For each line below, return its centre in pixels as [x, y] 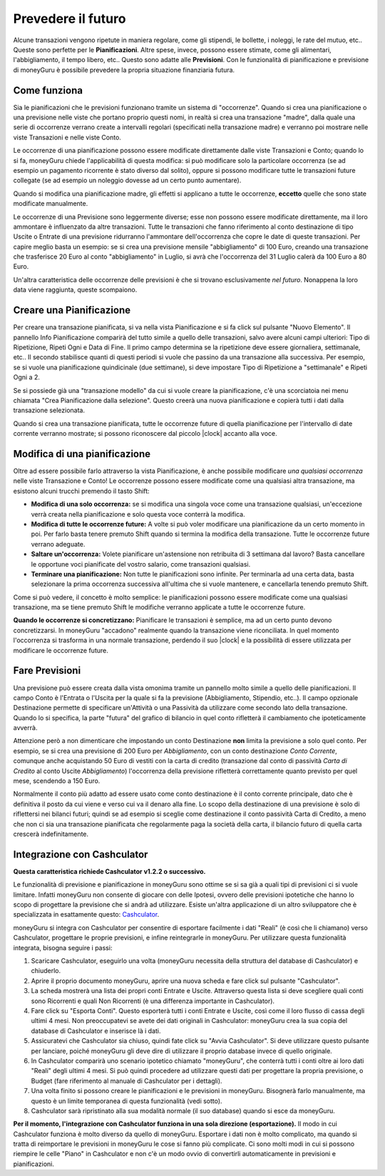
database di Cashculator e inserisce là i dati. [96, 1031]
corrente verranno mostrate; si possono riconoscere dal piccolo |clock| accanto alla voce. [145, 434]
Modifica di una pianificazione [82, 454]
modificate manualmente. [51, 204]
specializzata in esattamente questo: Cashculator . [86, 915]
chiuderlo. [46, 971]
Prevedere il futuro [70, 19]
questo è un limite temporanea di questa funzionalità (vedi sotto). [127, 1101]
